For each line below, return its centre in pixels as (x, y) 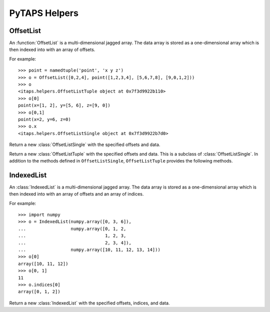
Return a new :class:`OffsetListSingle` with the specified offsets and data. (85, 144)
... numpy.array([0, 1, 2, (72, 228)
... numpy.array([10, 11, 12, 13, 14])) (89, 249)
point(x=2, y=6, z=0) (44, 119)
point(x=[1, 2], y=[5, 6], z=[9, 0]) (64, 105)
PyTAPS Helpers (44, 13)
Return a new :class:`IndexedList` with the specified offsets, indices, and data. (89, 303)
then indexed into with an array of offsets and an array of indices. (76, 194)
